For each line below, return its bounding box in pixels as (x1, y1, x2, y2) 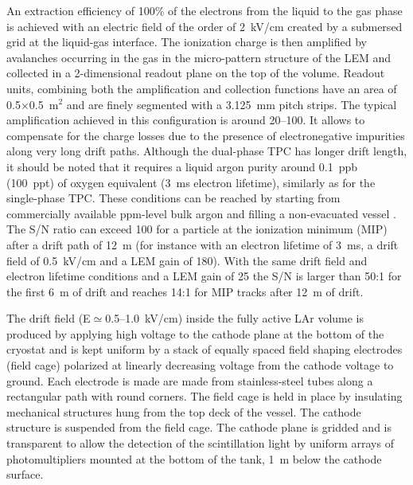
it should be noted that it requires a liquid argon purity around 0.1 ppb (6, 158, 358, 174)
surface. (6, 466, 44, 483)
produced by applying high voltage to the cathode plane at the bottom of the (6, 325, 384, 342)
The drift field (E (6, 310, 91, 327)
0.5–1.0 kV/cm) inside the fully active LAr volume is (105, 310, 364, 327)
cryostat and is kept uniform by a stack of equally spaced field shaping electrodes (6, 341, 403, 358)
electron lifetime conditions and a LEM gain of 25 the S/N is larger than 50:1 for (6, 268, 402, 284)
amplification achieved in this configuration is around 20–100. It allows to (6, 111, 365, 128)
